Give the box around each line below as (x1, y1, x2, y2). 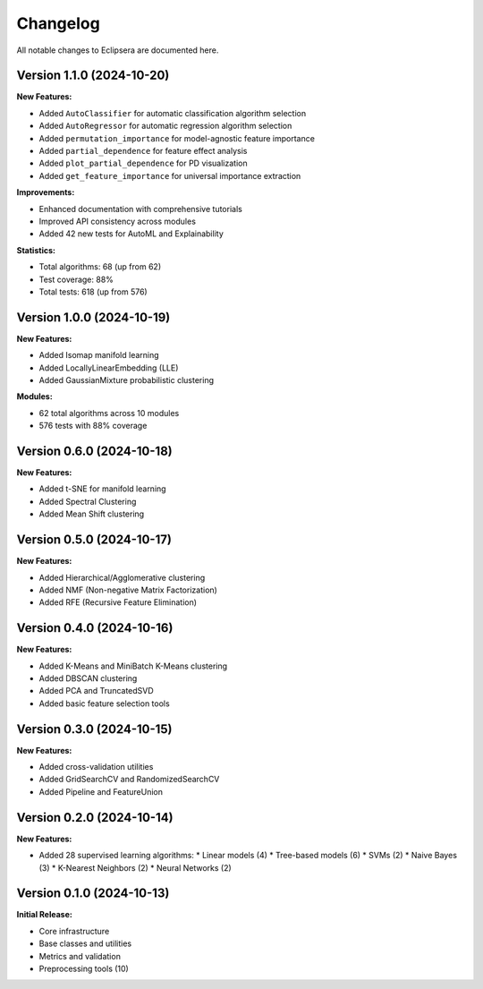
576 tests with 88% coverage (38, 421, 148, 431)
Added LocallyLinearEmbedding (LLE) (38, 362, 179, 373)
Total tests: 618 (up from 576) (38, 286, 148, 297)
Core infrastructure (38, 925, 110, 936)
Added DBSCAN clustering (38, 673, 138, 684)
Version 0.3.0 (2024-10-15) (16, 721, 173, 737)
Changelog (16, 13, 100, 33)
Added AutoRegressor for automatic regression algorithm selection (38, 121, 292, 132)
